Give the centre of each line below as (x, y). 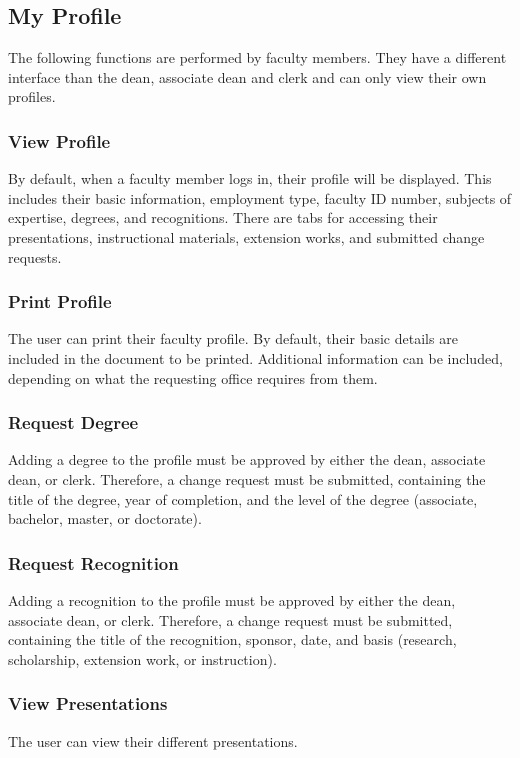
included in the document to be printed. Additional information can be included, (255, 357)
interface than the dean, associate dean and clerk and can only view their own (247, 76)
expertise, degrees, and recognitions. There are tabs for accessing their (223, 217)
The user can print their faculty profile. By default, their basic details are (233, 338)
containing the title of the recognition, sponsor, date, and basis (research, (232, 639)
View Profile (59, 140)
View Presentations (88, 703)
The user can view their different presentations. (153, 740)
